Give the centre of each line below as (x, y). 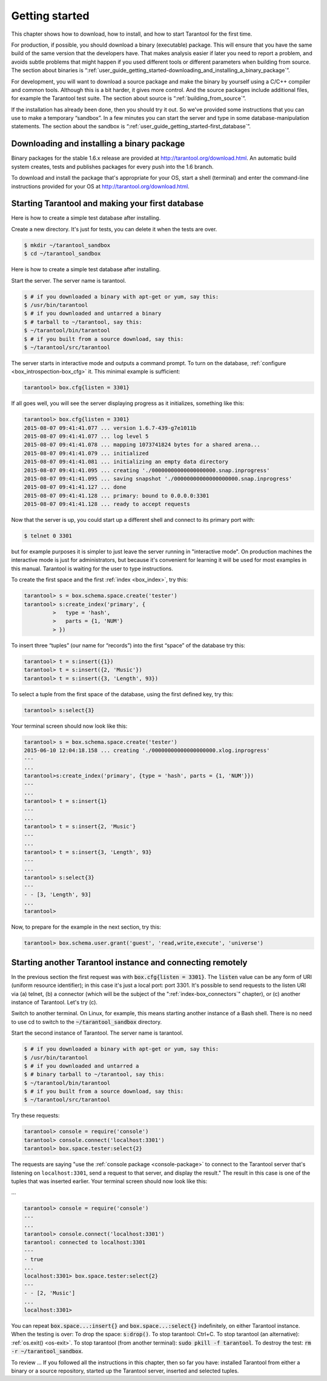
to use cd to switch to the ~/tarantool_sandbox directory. (87, 1022)
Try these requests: (35, 1116)
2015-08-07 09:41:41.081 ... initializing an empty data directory (126, 462)
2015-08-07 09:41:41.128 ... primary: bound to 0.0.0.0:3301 (117, 496)
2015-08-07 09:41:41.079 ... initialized (86, 453)
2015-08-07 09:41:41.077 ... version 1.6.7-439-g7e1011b (110, 428)
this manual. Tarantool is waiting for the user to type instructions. (92, 569)
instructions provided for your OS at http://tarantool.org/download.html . (101, 186)
